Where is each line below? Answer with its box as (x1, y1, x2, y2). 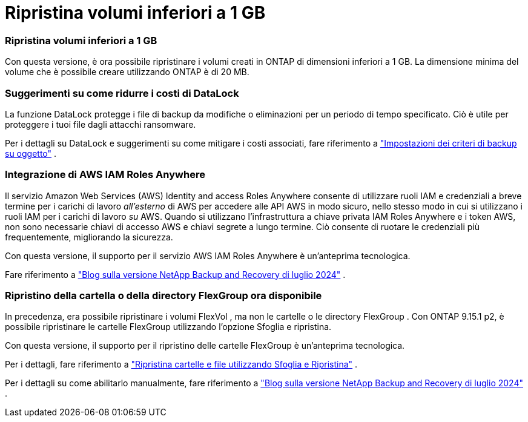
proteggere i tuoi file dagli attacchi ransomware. (5, 119, 196, 130)
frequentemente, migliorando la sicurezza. (5, 231, 173, 242)
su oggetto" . (5, 148, 57, 159)
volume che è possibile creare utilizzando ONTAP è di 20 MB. (5, 67, 249, 77)
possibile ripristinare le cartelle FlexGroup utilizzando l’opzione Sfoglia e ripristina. (5, 321, 332, 332)
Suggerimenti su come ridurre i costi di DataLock (5, 87, 239, 99)
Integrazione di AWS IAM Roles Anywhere (5, 168, 205, 181)
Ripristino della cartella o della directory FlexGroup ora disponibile (5, 289, 322, 302)
